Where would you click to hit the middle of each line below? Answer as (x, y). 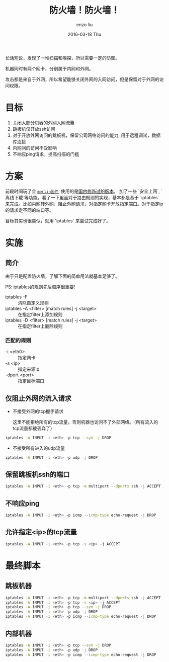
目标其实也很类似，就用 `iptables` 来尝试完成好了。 (58, 221)
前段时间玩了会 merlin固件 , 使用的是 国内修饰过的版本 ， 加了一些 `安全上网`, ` (84, 191)
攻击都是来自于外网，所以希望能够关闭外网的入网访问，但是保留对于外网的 (82, 79)
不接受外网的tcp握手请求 (38, 411)
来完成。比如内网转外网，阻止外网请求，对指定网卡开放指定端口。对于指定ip (84, 204)
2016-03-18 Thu (84, 34)
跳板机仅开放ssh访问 (34, 129)
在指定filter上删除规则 (40, 326)
